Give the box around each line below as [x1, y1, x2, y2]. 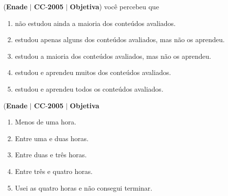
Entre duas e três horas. [15, 149, 87, 160]
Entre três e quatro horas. [15, 166, 93, 176]
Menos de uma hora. [15, 117, 76, 127]
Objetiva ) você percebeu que [69, 1, 159, 11]
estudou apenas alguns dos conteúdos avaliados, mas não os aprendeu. [15, 34, 225, 45]
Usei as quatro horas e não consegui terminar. [15, 182, 153, 193]
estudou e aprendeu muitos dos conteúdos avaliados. [15, 67, 171, 77]
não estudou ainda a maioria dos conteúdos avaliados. [15, 18, 176, 28]
